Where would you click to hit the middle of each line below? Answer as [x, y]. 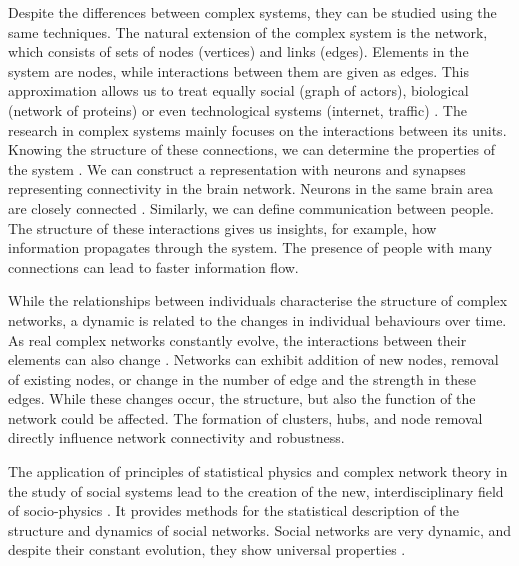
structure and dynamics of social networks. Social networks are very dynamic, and [260, 529]
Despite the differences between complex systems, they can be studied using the [252, 12]
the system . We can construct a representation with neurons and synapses [237, 168]
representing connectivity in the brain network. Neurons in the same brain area [251, 188]
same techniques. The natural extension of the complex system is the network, [248, 31]
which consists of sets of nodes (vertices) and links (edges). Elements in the [238, 51]
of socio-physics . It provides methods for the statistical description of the [234, 510]
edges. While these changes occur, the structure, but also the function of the [242, 398]
